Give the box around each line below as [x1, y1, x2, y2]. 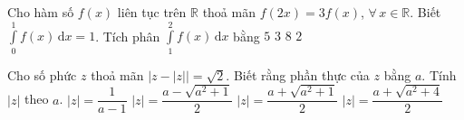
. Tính [421, 65, 457, 84]
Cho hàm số [7, 3, 74, 21]
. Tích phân [95, 26, 160, 45]
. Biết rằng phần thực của [226, 65, 370, 84]
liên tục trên [117, 3, 187, 21]
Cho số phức [7, 65, 77, 84]
